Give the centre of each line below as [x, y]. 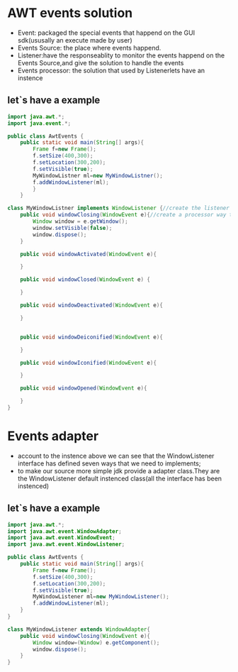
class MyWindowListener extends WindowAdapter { [79, 629]
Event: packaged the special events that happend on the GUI [106, 33]
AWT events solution [70, 13]
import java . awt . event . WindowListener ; [66, 544]
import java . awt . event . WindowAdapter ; [64, 531]
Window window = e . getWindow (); [81, 221]
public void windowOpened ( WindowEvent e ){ [84, 388]
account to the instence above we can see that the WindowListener [116, 456]
